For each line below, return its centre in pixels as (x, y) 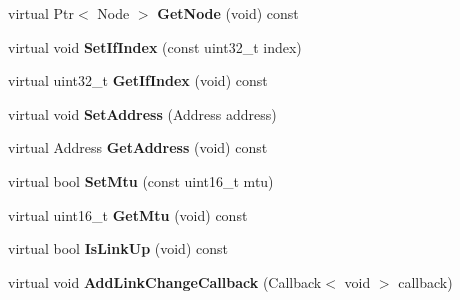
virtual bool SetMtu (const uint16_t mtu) (141, 180)
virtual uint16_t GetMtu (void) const (128, 214)
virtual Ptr (41, 13)
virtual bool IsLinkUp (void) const (118, 248)
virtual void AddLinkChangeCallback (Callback (165, 281)
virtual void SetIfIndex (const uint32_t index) (155, 46)
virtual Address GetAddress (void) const (138, 147)
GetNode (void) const (228, 13)
